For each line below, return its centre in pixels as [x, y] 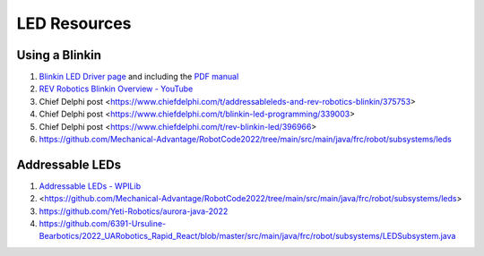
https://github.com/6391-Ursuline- [103, 224]
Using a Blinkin [59, 55]
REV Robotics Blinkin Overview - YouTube [116, 89]
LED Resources [74, 23]
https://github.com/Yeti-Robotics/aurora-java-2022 [134, 211]
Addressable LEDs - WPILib [90, 186]
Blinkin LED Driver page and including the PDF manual [139, 77]
